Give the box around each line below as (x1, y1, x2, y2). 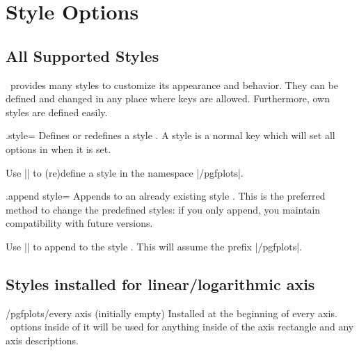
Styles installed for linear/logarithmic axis (6, 273, 315, 294)
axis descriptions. (6, 333, 79, 347)
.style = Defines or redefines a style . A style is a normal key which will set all (6, 128, 335, 143)
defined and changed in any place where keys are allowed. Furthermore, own (6, 91, 330, 106)
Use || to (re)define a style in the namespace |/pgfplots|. (6, 165, 244, 179)
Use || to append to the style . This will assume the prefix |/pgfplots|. (6, 239, 302, 253)
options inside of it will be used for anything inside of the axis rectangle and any (10, 319, 354, 334)
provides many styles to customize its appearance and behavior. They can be (10, 77, 339, 92)
